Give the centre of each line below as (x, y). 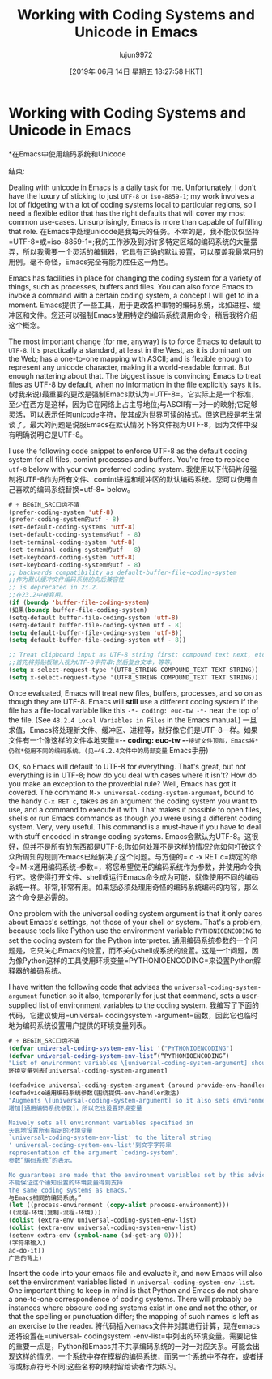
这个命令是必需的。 (40, 897)
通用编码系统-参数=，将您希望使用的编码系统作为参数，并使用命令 (144, 867)
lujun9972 (136, 54)
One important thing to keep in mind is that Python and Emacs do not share (134, 1291)
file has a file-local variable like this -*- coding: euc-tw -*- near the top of (134, 710)
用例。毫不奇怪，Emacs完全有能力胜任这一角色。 (90, 262)
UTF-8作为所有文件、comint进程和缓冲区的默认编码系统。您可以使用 (137, 479)
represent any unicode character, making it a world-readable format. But (129, 367)
